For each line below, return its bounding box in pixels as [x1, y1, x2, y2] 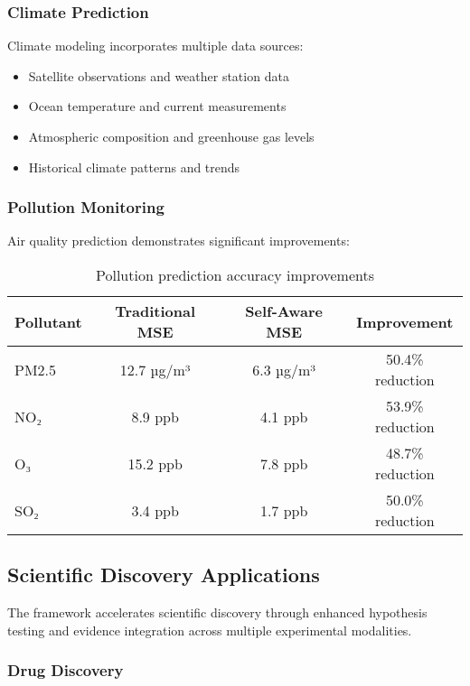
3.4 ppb [131, 499, 179, 521]
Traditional [115, 301, 196, 321]
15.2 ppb [127, 452, 183, 474]
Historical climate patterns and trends [28, 157, 240, 176]
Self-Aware [245, 301, 323, 321]
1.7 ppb [259, 499, 308, 521]
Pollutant [14, 311, 82, 332]
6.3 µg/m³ [252, 358, 315, 380]
